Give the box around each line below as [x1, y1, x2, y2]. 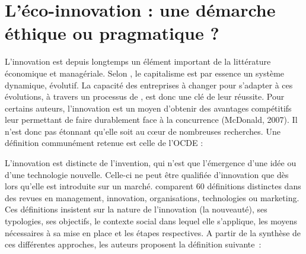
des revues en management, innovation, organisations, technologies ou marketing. [5, 191, 299, 204]
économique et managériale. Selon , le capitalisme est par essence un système [5, 66, 285, 79]
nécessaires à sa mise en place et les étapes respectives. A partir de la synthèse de [5, 226, 301, 239]
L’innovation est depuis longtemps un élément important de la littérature [5, 55, 271, 68]
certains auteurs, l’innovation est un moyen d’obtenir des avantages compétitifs [5, 101, 292, 114]
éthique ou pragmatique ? [5, 21, 219, 45]
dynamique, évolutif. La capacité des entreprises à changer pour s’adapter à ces [5, 78, 293, 91]
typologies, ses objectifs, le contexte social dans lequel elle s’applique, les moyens [5, 215, 297, 227]
